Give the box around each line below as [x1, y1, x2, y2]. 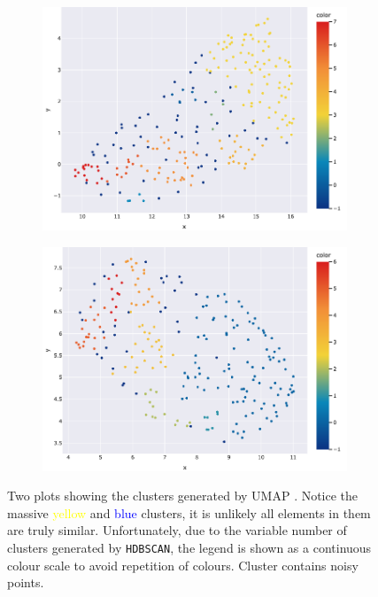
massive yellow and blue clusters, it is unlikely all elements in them [7, 503, 371, 522]
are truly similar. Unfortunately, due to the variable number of [7, 521, 347, 539]
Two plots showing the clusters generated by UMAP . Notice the [7, 486, 359, 505]
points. [7, 573, 44, 592]
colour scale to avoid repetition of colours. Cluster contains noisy [7, 555, 359, 574]
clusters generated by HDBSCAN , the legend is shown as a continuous [7, 538, 372, 556]
